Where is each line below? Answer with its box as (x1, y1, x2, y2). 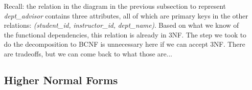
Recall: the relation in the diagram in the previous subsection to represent (4, 1, 226, 11)
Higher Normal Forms (4, 72, 118, 87)
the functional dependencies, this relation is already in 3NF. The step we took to (4, 29, 247, 39)
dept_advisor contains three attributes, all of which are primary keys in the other (4, 10, 248, 20)
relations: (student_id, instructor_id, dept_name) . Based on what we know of (4, 20, 239, 30)
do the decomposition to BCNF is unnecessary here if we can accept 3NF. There (4, 39, 245, 49)
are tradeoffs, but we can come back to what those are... (4, 48, 172, 58)
